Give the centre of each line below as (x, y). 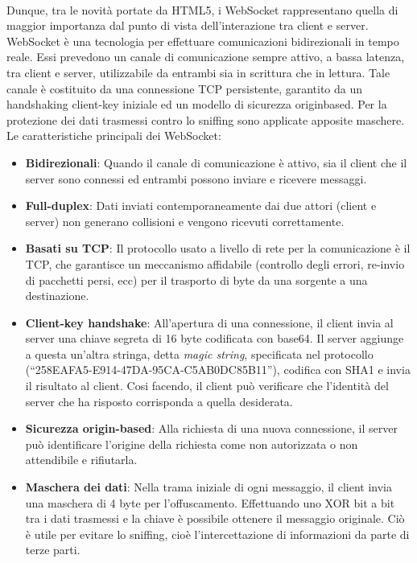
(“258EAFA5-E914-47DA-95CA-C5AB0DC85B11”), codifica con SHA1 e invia (218, 370)
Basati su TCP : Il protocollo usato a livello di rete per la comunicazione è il (218, 248)
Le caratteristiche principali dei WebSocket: (114, 136)
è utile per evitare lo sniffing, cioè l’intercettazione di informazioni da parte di (217, 534)
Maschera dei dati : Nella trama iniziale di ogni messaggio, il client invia (208, 487)
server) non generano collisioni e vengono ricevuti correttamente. (185, 221)
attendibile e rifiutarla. (81, 460)
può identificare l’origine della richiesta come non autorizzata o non (192, 444)
